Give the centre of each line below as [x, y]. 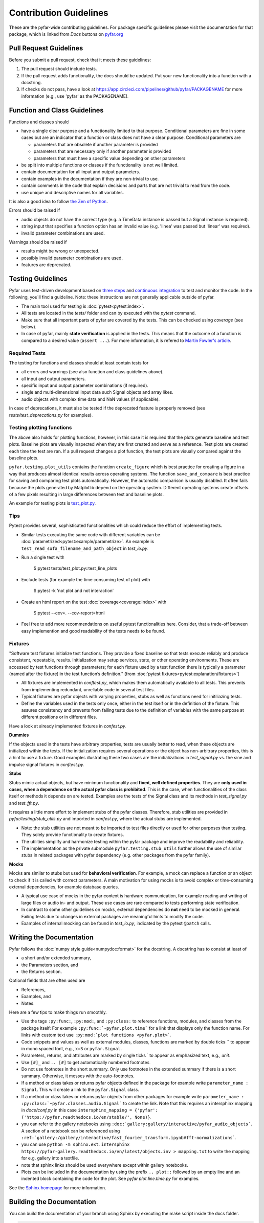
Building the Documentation [53, 1202]
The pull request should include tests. [59, 69]
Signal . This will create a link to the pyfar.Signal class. [80, 1090]
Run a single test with [43, 557]
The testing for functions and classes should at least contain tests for [79, 362]
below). [29, 327]
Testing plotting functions [41, 428]
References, [33, 989]
